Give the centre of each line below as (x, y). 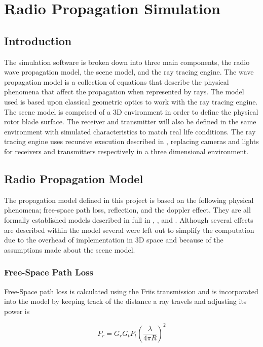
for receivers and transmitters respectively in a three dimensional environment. (126, 151)
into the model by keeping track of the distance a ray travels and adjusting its (125, 301)
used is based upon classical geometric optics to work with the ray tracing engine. (131, 101)
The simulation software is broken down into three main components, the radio (127, 62)
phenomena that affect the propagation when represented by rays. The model (124, 92)
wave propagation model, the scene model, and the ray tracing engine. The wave (129, 72)
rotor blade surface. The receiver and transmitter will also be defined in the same (130, 122)
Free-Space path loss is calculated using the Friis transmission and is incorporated (131, 291)
